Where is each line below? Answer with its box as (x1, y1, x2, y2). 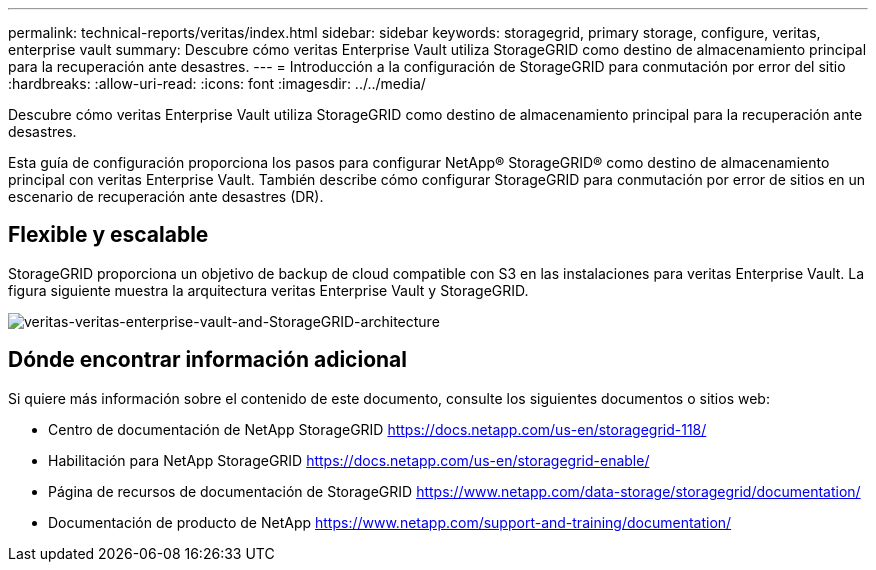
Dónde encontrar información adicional (8, 347, 407, 373)
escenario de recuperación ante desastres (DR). (8, 188, 324, 205)
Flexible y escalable (8, 222, 209, 248)
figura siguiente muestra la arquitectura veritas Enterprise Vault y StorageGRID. (8, 281, 529, 299)
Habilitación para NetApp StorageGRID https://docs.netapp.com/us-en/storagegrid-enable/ (48, 451, 650, 469)
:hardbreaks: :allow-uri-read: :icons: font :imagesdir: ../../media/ (8, 75, 426, 92)
